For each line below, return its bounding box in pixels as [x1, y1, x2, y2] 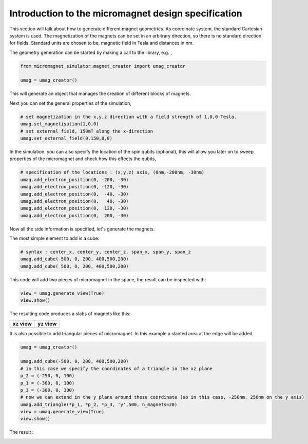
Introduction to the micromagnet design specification [9, 8, 242, 19]
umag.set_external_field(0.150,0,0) [20, 136, 113, 141]
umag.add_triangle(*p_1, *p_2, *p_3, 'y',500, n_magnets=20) [20, 401, 178, 408]
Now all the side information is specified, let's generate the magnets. [9, 226, 155, 232]
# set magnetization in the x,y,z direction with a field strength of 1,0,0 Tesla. [20, 113, 237, 120]
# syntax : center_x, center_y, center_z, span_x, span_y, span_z [20, 249, 191, 255]
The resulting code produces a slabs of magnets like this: [9, 311, 131, 317]
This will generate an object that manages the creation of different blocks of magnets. [9, 90, 191, 97]
